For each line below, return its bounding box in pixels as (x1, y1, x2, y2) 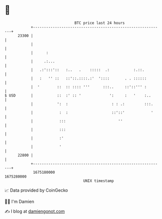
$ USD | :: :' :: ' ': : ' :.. (4, 93, 151, 98)
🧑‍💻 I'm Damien (4, 199, 35, 204)
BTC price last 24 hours (74, 20, 125, 25)
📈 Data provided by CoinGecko (4, 187, 68, 193)
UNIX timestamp (83, 178, 114, 183)
